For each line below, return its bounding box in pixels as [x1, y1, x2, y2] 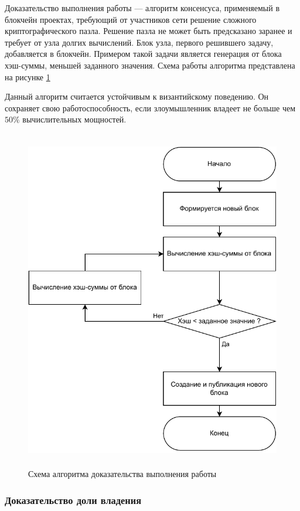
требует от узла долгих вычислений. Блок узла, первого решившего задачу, [5, 36, 274, 48]
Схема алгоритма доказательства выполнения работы [28, 468, 217, 480]
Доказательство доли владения [5, 492, 142, 507]
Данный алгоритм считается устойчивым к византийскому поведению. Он [5, 90, 269, 103]
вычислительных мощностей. [22, 113, 127, 125]
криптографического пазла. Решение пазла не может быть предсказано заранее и [5, 25, 292, 37]
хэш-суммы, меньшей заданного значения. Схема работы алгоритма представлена [5, 59, 295, 71]
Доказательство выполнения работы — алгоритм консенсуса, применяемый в [5, 2, 279, 13]
